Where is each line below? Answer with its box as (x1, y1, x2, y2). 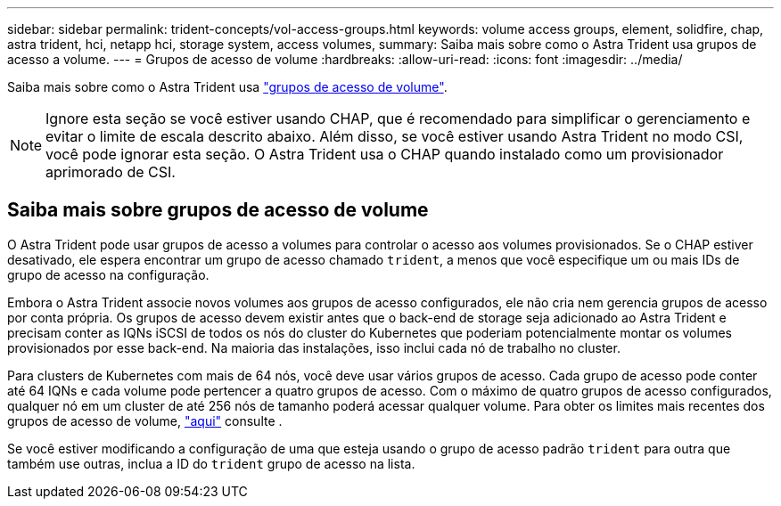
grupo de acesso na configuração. (7, 266, 210, 282)
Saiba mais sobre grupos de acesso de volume (7, 199, 429, 222)
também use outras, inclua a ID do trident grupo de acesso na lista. (7, 455, 415, 471)
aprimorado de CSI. (45, 163, 176, 181)
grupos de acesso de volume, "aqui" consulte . (7, 412, 283, 428)
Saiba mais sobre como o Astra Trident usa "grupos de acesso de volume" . (7, 79, 448, 94)
